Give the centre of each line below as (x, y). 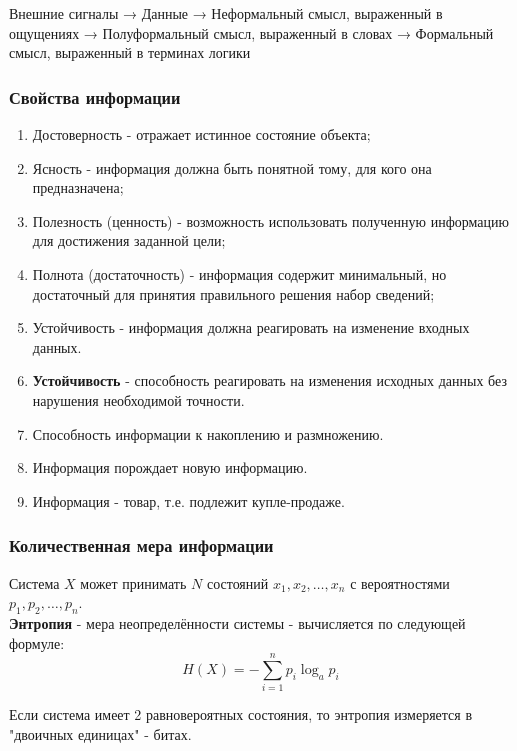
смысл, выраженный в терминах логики (130, 52)
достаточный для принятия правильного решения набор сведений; (233, 293)
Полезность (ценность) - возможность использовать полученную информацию (270, 220)
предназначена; (78, 187)
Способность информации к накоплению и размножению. (208, 433)
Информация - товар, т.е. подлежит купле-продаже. (188, 500)
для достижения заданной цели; (129, 240)
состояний (237, 582)
